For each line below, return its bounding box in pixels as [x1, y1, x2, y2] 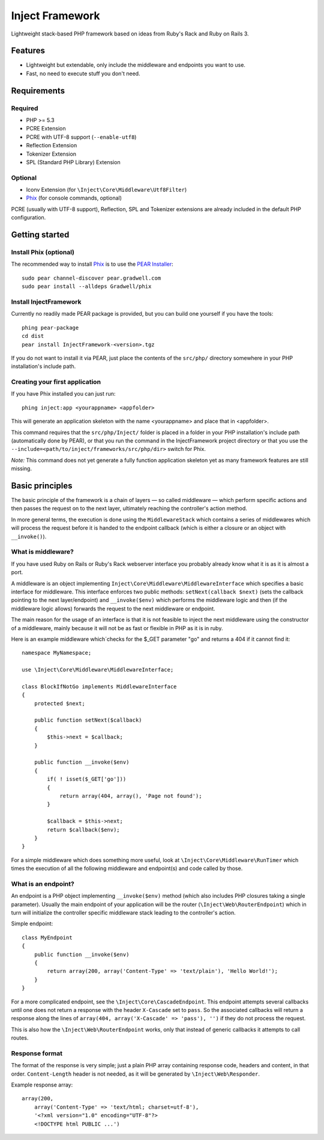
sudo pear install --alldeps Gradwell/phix [22, 283, 152, 290]
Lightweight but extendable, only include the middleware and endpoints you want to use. [26, 61, 246, 69]
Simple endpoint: [11, 920, 53, 927]
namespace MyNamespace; [22, 649, 92, 657]
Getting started [11, 230, 70, 240]
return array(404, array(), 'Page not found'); [59, 792, 202, 799]
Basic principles [11, 480, 73, 491]
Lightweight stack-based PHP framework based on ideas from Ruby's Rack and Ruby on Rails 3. [11, 30, 249, 37]
